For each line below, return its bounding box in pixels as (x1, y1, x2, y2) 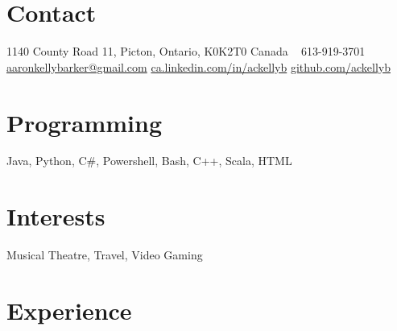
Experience (6, 293, 132, 326)
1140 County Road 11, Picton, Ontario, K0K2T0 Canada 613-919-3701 (6, 43, 366, 60)
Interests (6, 200, 105, 233)
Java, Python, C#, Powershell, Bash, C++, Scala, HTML (6, 152, 292, 169)
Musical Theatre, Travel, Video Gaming (6, 246, 203, 263)
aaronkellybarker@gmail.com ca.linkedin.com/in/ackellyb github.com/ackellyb (6, 58, 391, 75)
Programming (6, 106, 162, 139)
